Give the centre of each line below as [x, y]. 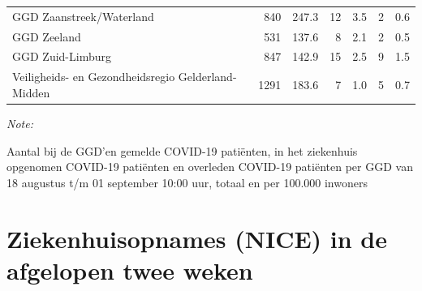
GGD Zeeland [47, 36]
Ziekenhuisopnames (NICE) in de [197, 238]
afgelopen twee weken [130, 270]
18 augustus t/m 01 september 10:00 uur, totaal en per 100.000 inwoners [187, 182]
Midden [31, 92]
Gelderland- [207, 77]
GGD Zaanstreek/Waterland [83, 16]
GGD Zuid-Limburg [62, 56]
